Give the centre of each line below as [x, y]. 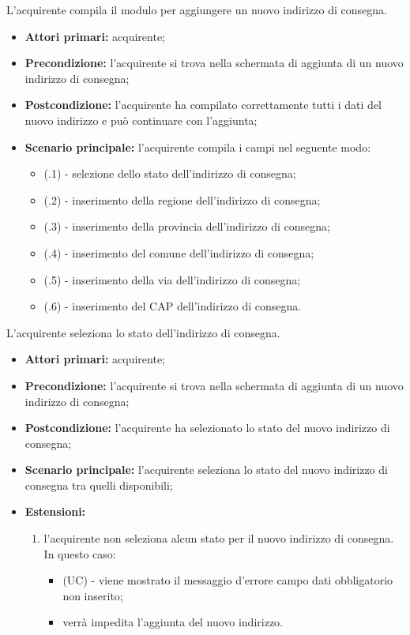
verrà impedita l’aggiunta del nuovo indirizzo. [173, 622]
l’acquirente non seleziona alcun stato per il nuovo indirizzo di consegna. [219, 538]
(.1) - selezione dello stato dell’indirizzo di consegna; [170, 173]
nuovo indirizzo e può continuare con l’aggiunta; [141, 120]
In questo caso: [80, 553]
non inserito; [93, 595]
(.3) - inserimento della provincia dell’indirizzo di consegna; [187, 226]
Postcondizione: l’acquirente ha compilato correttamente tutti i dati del [203, 105]
